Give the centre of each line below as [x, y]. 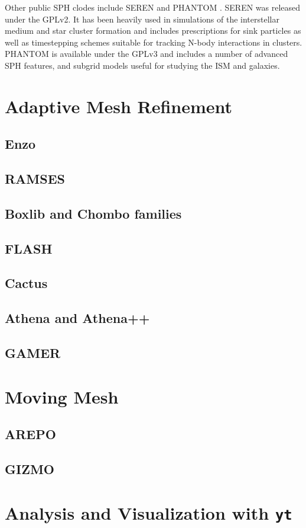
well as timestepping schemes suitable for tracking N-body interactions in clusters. [154, 42]
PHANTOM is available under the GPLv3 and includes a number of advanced [147, 54]
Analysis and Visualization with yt [149, 512]
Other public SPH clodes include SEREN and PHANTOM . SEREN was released [153, 7]
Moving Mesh [62, 396]
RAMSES [35, 179]
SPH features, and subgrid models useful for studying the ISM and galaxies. [142, 65]
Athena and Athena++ [77, 318]
